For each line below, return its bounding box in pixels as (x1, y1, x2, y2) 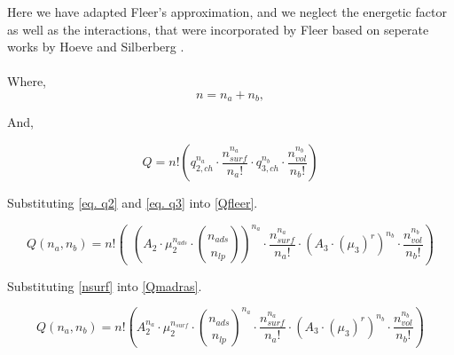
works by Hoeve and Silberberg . (7, 37, 184, 56)
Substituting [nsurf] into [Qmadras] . (7, 276, 202, 295)
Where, (7, 72, 46, 91)
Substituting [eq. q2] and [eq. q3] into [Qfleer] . (7, 193, 258, 212)
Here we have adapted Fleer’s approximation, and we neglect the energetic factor (7, 3, 447, 20)
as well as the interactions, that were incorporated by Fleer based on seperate (7, 20, 429, 38)
